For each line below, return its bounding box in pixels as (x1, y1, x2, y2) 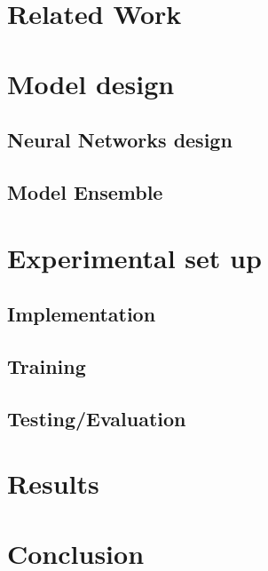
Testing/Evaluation (7, 404, 186, 432)
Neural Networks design (7, 126, 233, 154)
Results (7, 465, 99, 502)
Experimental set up (7, 239, 262, 275)
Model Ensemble (7, 178, 163, 205)
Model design (7, 65, 175, 101)
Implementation (7, 300, 156, 328)
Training (7, 352, 86, 379)
